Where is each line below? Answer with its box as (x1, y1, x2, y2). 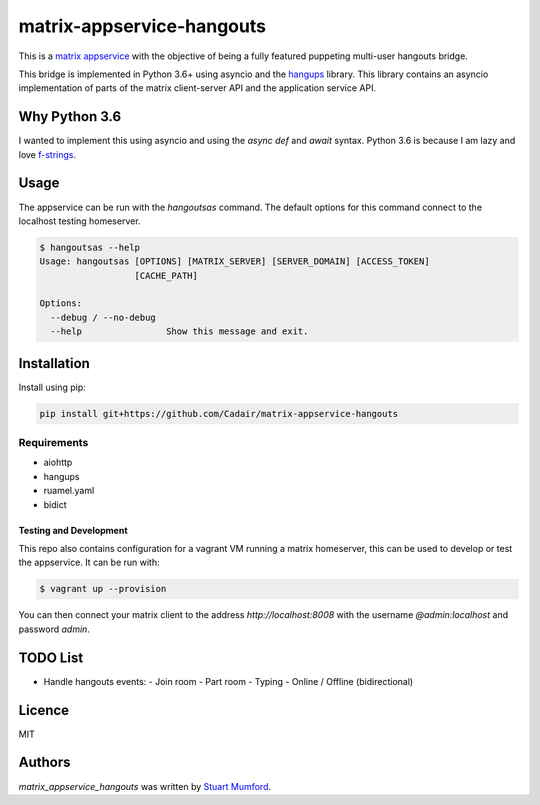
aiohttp (43, 456, 73, 469)
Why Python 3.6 (18, 108, 122, 125)
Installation (18, 355, 90, 372)
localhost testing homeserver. (18, 215, 141, 227)
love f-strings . (18, 148, 77, 160)
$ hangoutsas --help (39, 241, 140, 253)
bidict (43, 498, 67, 510)
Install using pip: (18, 381, 87, 393)
